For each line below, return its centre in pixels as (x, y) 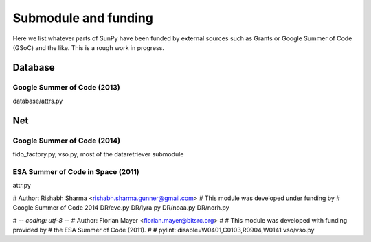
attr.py (22, 186)
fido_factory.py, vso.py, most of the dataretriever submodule (98, 154)
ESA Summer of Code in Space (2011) (76, 172)
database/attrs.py (38, 101)
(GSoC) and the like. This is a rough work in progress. (89, 47)
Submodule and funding (83, 18)
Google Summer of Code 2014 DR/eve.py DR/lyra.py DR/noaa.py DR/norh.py (121, 208)
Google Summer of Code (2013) (66, 87)
